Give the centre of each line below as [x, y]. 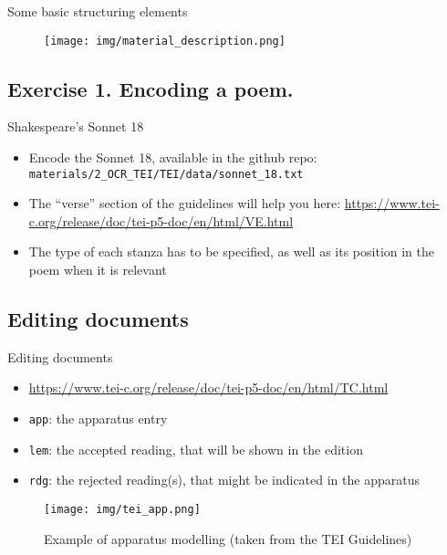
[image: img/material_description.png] [165, 41]
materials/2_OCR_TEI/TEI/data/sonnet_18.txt [166, 174]
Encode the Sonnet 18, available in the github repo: [173, 157]
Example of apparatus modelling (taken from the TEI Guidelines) [228, 538]
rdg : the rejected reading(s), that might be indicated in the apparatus [224, 480]
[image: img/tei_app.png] [122, 510]
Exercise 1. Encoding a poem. [151, 88]
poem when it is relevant [98, 270]
